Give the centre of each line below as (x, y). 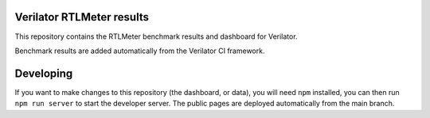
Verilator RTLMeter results (82, 17)
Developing (44, 73)
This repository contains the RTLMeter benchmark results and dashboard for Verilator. (156, 36)
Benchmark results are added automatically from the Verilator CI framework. (140, 51)
